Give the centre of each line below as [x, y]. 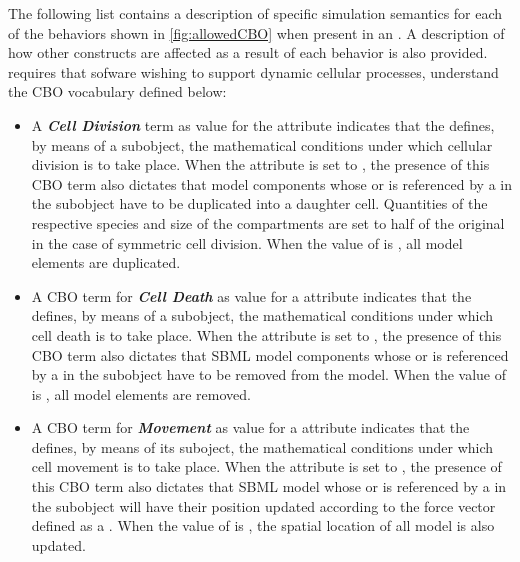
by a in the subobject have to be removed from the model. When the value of [268, 374]
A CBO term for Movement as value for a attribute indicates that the [250, 427]
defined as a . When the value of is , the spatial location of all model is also [263, 525]
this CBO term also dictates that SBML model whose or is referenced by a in [269, 486]
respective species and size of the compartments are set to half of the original [268, 222]
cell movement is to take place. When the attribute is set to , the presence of [266, 466]
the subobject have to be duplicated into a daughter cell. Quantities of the [259, 203]
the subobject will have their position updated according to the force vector [263, 505]
